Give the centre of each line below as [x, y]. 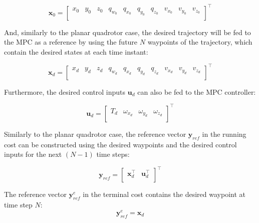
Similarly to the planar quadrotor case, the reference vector [95, 134]
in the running [224, 134]
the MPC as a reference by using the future [71, 42]
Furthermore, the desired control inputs [65, 91]
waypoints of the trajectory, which [200, 42]
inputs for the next [33, 154]
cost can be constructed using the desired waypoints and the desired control [120, 144]
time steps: [113, 154]
